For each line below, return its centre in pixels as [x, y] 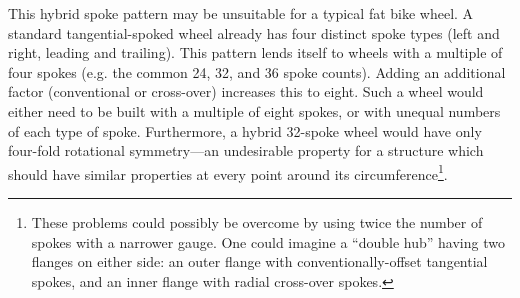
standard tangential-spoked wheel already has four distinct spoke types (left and [254, 32]
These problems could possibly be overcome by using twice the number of [257, 222]
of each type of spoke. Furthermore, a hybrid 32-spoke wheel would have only [245, 130]
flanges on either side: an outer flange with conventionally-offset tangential [259, 261]
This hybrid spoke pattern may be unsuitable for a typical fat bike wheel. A [241, 13]
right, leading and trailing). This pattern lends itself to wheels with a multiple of [255, 52]
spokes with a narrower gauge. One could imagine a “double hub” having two [268, 241]
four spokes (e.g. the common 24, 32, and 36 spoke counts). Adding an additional [257, 71]
